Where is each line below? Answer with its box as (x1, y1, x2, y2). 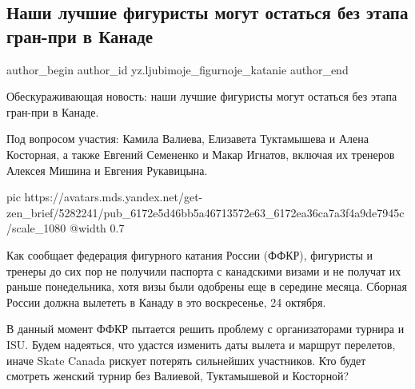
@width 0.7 (70, 220, 125, 236)
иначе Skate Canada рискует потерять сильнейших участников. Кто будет (6, 351, 366, 368)
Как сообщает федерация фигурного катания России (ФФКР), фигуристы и (6, 246, 373, 263)
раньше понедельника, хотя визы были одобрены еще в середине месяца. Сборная (6, 278, 407, 295)
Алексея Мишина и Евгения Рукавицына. (6, 161, 208, 178)
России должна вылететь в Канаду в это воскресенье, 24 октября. (6, 293, 326, 310)
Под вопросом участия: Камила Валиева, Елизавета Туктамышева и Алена (6, 130, 369, 147)
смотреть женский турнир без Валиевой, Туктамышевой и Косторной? (6, 367, 349, 384)
